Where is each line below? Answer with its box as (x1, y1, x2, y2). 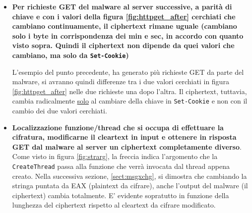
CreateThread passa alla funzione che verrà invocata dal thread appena (12, 161, 230, 171)
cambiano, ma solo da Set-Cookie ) (12, 50, 129, 60)
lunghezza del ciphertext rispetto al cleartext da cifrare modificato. (12, 200, 216, 210)
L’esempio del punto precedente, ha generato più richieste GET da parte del (12, 66, 244, 77)
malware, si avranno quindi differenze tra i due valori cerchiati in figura (12, 76, 229, 87)
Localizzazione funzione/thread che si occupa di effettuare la (12, 122, 224, 132)
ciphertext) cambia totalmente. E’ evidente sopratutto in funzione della (12, 190, 229, 200)
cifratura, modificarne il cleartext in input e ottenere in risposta (12, 132, 237, 142)
